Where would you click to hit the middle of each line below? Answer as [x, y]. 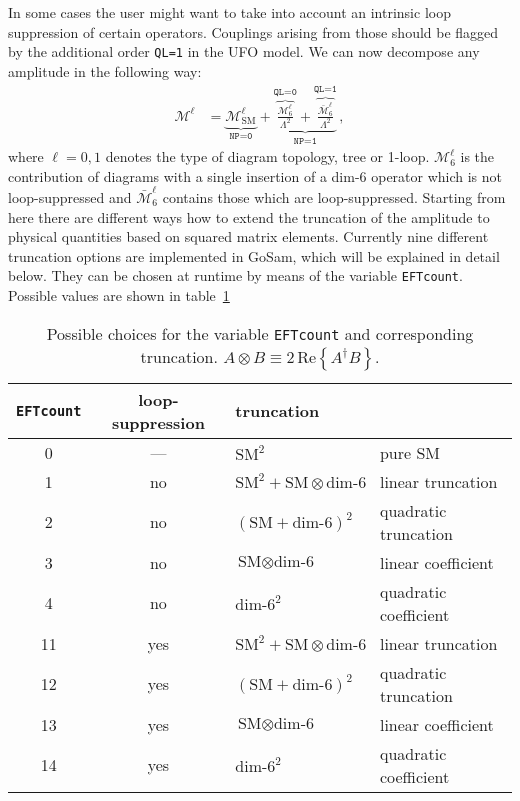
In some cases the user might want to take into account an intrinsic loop [229, 12]
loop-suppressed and [70, 196]
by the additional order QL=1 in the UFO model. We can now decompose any [244, 51]
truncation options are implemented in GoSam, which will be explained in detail [254, 255]
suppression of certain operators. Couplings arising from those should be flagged [253, 31]
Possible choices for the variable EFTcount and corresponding [260, 333]
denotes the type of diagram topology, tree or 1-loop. [267, 156]
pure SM [410, 452]
